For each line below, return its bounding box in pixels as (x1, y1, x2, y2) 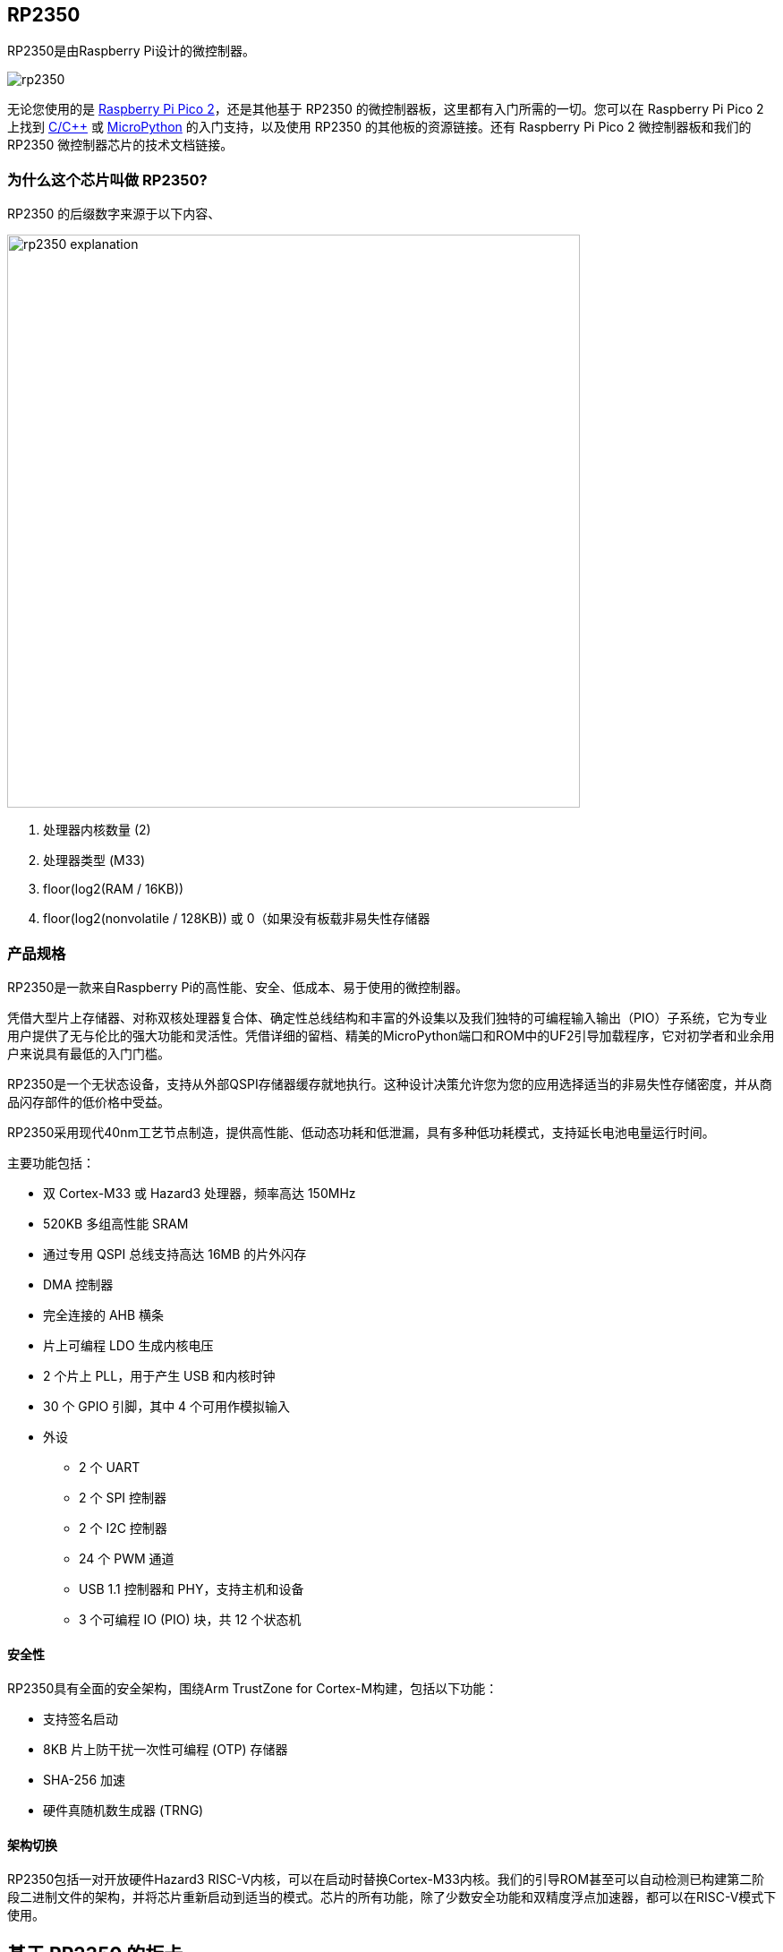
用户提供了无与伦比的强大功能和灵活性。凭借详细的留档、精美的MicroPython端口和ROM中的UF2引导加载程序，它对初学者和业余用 (7, 1027, 775, 1043)
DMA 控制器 (43, 1276, 114, 1292)
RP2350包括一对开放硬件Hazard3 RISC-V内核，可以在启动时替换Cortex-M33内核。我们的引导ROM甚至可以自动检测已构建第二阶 (7, 1871, 765, 1888)
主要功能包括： (7, 1154, 95, 1170)
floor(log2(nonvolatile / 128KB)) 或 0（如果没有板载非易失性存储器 (43, 911, 430, 927)
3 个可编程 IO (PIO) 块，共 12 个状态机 (79, 1611, 302, 1627)
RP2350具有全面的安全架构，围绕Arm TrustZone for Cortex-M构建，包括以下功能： (7, 1681, 498, 1697)
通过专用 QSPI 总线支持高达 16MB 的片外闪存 (43, 1246, 307, 1262)
